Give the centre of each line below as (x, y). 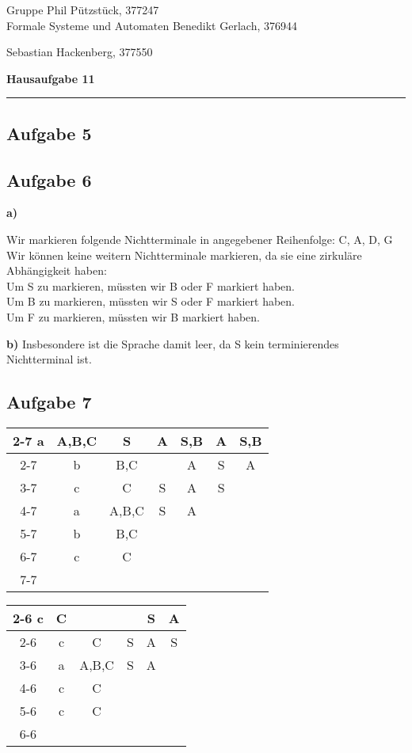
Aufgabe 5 (49, 133)
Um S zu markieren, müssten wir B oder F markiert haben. (151, 285)
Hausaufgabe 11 (51, 78)
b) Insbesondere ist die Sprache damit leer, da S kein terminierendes (173, 343)
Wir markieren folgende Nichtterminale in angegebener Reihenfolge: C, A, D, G (200, 239)
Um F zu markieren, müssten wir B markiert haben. (133, 316)
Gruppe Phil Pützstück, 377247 (83, 10)
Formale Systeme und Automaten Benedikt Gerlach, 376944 (152, 25)
